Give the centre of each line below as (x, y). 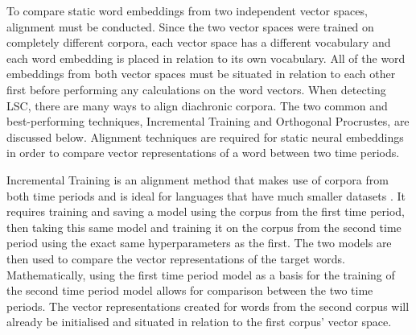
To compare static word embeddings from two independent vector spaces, (187, 10)
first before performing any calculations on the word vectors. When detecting (196, 89)
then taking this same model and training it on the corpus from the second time (204, 227)
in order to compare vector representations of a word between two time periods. (203, 153)
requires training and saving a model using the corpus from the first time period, (206, 211)
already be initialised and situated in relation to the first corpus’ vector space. (199, 322)
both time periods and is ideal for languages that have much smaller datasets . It (206, 195)
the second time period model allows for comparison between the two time (190, 290)
